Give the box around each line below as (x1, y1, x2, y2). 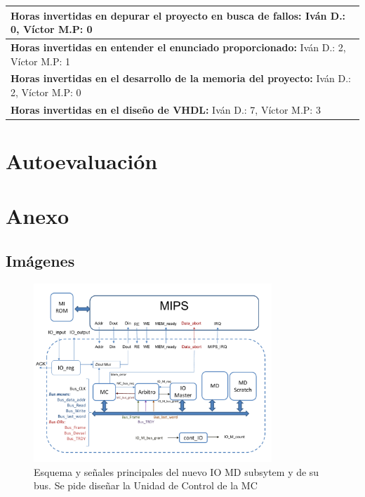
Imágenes (6, 250, 75, 272)
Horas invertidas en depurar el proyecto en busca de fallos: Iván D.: (11, 8, 346, 22)
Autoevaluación (6, 147, 158, 175)
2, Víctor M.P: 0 (11, 84, 81, 99)
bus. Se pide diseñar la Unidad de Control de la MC (34, 478, 258, 493)
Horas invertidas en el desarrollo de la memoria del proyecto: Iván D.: (11, 71, 351, 86)
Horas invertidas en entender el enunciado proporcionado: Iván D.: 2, (11, 39, 346, 54)
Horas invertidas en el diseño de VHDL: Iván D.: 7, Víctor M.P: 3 (11, 102, 321, 117)
